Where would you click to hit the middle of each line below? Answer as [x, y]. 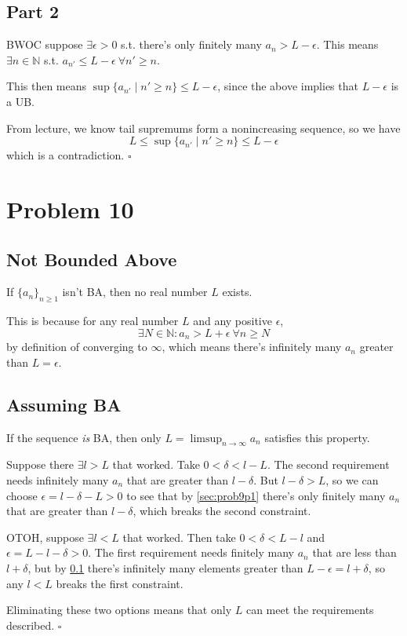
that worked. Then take [179, 537]
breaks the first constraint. [120, 583]
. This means [347, 44]
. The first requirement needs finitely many [191, 552]
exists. [237, 292]
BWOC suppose [45, 44]
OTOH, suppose [45, 537]
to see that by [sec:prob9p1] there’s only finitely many [256, 495]
